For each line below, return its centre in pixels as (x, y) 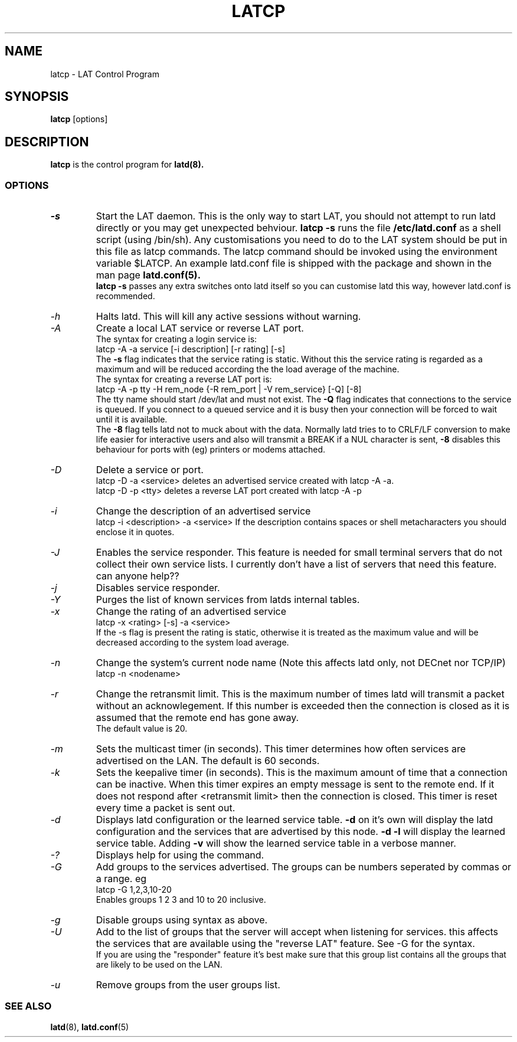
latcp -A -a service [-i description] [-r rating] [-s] (191, 349)
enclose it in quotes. (135, 532)
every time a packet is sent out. (166, 808)
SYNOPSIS (37, 97)
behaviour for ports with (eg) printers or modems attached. (211, 450)
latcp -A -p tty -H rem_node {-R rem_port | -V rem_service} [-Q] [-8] (229, 389)
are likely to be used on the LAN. (159, 965)
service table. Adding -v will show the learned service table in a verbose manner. (276, 843)
